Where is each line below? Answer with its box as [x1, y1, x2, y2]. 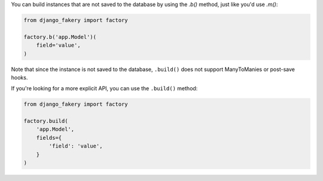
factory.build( [23, 118, 68, 125]
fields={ [36, 134, 62, 141]
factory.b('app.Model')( [23, 33, 97, 40]
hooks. [11, 73, 28, 81]
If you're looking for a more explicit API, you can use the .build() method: [11, 85, 198, 92]
